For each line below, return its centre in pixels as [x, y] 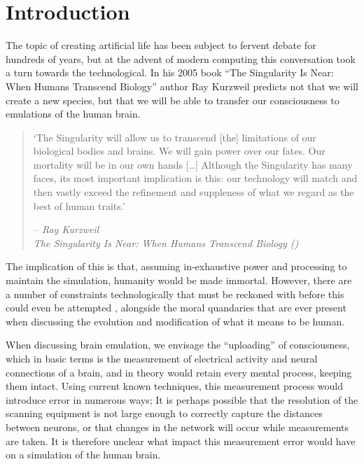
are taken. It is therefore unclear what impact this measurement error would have [181, 441]
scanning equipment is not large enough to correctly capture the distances [164, 413]
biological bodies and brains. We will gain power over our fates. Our [179, 151]
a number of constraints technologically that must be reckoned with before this [175, 294]
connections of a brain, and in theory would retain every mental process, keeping [179, 372]
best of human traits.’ [79, 205]
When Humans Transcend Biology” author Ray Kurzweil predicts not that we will [182, 86]
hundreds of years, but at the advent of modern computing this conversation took [181, 58]
